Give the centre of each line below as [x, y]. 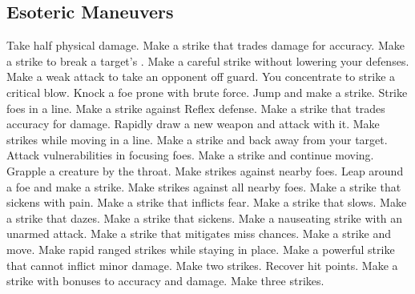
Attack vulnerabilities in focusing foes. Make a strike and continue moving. [190, 155]
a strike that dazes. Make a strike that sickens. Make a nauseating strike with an [205, 217]
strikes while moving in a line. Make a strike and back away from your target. [197, 139]
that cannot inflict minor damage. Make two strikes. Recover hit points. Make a [202, 265]
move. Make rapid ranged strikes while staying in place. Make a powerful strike [201, 249]
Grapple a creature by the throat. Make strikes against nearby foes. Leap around [205, 170]
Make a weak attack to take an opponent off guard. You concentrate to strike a [201, 77]
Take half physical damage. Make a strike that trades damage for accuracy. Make [205, 45]
